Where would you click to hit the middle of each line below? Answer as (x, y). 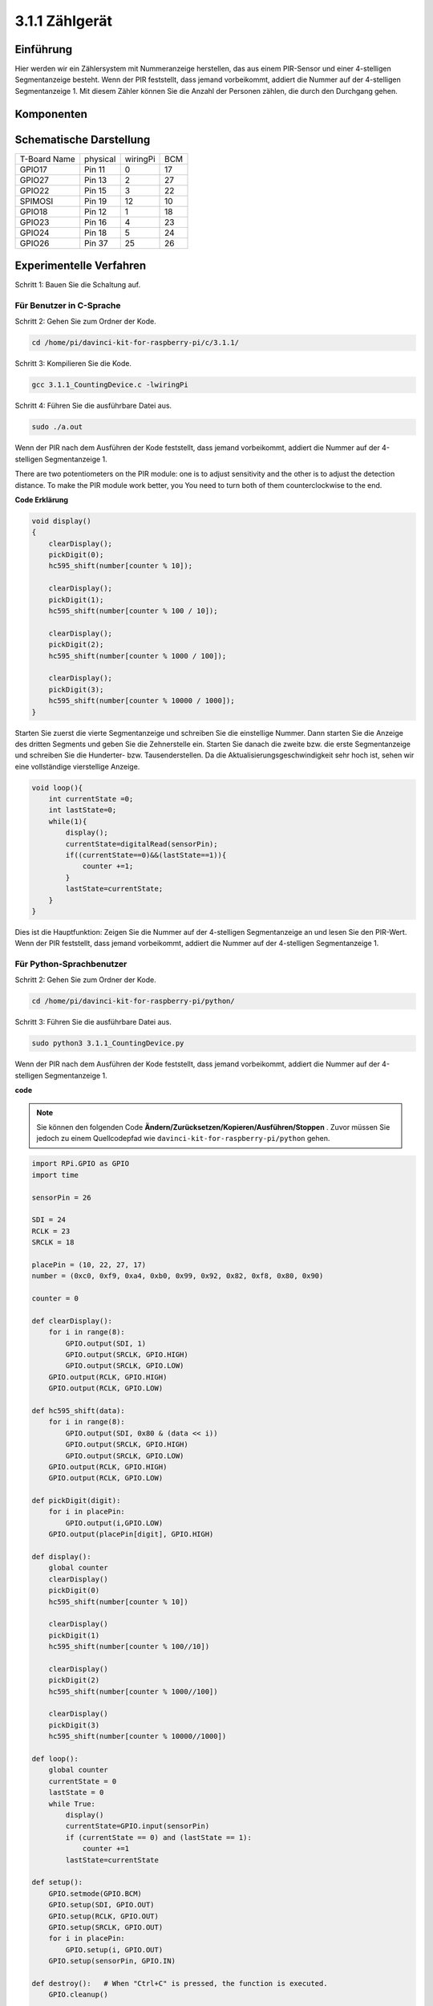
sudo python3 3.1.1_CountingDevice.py (108, 1044)
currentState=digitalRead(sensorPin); (142, 844)
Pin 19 (96, 201)
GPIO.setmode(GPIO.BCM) (95, 1893)
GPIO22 (34, 190)
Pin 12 (96, 211)
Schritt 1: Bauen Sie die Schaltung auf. (77, 285)
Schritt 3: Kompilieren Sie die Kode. (73, 363)
